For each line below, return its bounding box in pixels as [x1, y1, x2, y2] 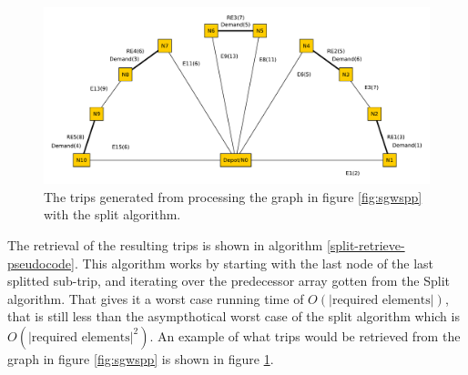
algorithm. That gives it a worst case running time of [7, 289, 304, 308]
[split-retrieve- [326, 235, 405, 254]
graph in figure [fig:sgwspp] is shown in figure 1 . [7, 349, 274, 368]
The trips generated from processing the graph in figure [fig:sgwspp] [44, 187, 422, 206]
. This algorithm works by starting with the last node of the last [74, 253, 434, 272]
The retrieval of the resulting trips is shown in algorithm [7, 235, 323, 254]
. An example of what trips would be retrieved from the [149, 326, 461, 345]
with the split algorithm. [44, 205, 181, 224]
